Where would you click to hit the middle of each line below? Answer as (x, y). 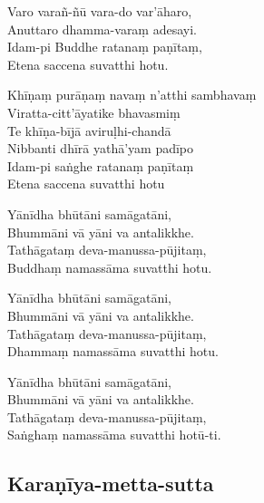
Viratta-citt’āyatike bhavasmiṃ (94, 112)
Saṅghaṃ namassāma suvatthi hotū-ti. (114, 435)
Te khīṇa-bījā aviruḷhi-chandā (89, 130)
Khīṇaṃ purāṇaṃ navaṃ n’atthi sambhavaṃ (132, 95)
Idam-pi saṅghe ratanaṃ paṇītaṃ (101, 165)
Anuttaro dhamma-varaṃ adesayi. (102, 29)
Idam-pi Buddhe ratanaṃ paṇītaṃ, (105, 47)
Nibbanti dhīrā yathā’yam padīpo (101, 148)
